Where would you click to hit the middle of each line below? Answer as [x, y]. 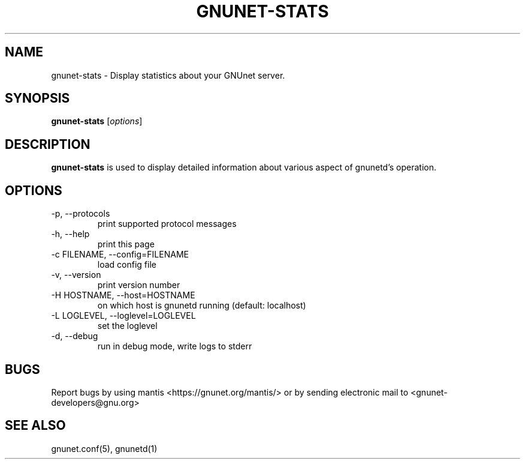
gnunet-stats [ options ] [97, 121]
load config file [127, 265]
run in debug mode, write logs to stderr [175, 346]
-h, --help [70, 234]
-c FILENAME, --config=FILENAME [120, 255]
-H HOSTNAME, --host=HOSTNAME [123, 295]
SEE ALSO [35, 426]
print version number [139, 285]
